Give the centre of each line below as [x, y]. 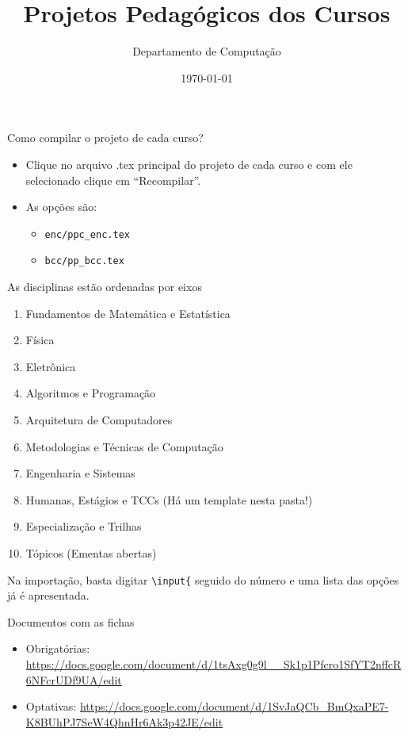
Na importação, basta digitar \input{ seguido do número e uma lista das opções [203, 579]
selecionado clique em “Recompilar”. [113, 180]
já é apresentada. [48, 595]
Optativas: [51, 706]
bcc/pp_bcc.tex [84, 261]
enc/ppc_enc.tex [87, 234]
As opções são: [61, 207]
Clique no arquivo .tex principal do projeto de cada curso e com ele [189, 164]
